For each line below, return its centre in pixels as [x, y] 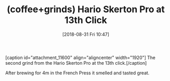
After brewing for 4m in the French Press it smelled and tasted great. [77, 73]
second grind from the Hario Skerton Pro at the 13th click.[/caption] [76, 63]
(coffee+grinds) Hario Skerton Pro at [86, 9]
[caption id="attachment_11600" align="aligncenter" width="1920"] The [80, 58]
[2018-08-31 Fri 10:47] [86, 34]
